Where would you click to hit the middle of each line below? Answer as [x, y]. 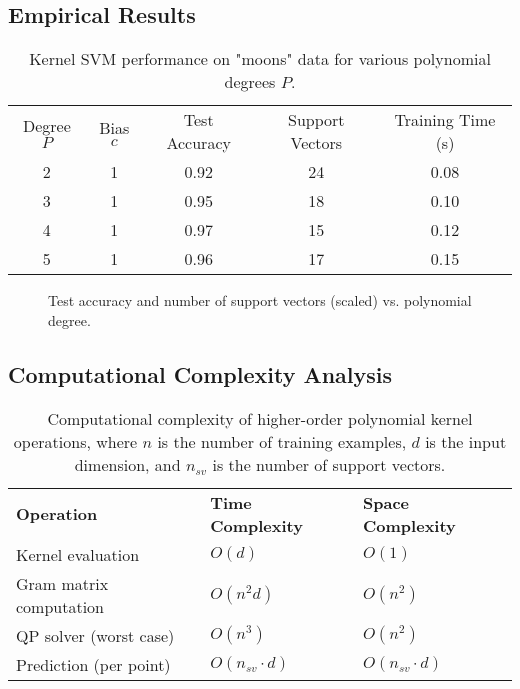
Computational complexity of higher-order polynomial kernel [260, 418]
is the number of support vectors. [329, 464]
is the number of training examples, [282, 441]
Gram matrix [62, 583]
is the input [466, 441]
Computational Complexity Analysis [200, 373]
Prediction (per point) [93, 664]
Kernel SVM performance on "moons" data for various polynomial [260, 59]
